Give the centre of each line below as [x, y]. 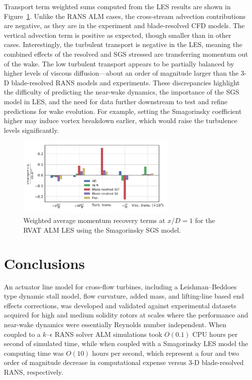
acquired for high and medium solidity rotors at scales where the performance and [126, 315]
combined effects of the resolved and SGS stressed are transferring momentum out [126, 54]
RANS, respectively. [34, 372]
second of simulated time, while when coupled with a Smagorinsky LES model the [126, 343]
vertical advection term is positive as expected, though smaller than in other [118, 35]
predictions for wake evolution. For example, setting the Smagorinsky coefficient [123, 111]
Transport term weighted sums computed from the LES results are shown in [117, 6]
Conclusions [44, 263]
